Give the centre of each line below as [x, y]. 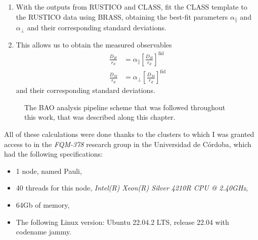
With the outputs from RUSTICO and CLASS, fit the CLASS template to [132, 7]
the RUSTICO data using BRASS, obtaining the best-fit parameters [122, 16]
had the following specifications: [54, 154]
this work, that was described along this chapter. [100, 117]
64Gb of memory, [43, 205]
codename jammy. [44, 232]
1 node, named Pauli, [49, 171]
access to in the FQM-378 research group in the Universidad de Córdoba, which [128, 144]
